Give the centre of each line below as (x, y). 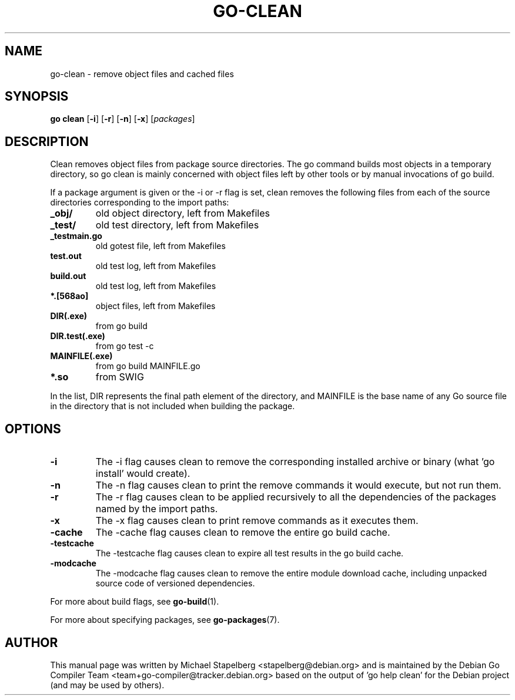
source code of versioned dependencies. (175, 583)
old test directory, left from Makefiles (177, 225)
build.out (68, 276)
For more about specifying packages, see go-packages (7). (165, 620)
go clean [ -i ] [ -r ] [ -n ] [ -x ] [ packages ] (123, 119)
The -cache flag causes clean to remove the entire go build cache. (243, 533)
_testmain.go (76, 236)
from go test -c (125, 346)
